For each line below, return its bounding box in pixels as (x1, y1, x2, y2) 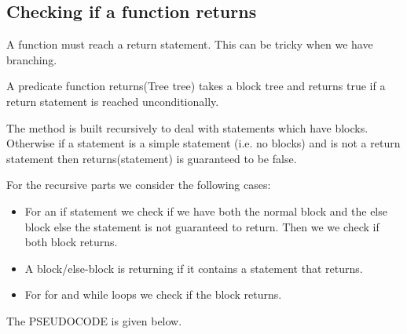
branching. (6, 51, 57, 67)
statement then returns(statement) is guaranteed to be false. (6, 150, 297, 166)
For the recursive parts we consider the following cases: (6, 176, 271, 193)
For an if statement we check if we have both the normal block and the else (24, 202, 387, 219)
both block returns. (24, 234, 118, 250)
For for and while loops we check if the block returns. (24, 286, 282, 303)
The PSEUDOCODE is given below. (6, 312, 182, 329)
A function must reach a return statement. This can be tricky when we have (6, 36, 373, 53)
